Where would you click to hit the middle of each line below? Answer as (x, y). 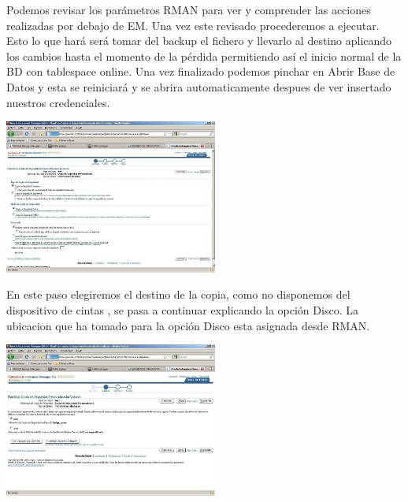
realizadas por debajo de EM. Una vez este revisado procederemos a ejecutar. (193, 25)
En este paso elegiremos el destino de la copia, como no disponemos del (178, 294)
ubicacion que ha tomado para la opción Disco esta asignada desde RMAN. (188, 325)
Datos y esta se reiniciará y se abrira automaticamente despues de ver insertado (199, 86)
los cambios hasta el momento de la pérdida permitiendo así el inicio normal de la (204, 56)
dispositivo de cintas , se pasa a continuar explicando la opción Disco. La (182, 310)
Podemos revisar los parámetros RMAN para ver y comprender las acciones (189, 9)
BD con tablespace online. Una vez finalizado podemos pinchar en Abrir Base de (201, 71)
